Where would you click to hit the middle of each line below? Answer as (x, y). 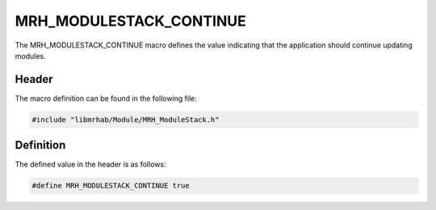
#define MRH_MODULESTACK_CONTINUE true (111, 186)
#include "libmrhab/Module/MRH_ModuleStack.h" (126, 119)
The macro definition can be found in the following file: (106, 98)
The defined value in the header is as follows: (90, 164)
